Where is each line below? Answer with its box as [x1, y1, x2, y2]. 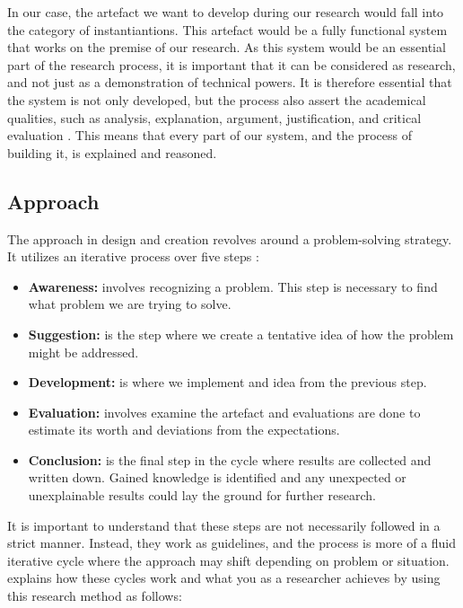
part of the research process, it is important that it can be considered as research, [7, 55, 456, 74]
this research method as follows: [7, 586, 182, 605]
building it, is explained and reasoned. [7, 143, 217, 162]
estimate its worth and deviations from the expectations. [28, 420, 340, 439]
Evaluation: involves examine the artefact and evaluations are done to [28, 402, 421, 421]
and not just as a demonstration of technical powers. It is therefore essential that [7, 73, 452, 92]
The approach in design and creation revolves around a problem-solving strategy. [7, 229, 452, 248]
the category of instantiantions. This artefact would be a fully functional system [7, 20, 448, 39]
